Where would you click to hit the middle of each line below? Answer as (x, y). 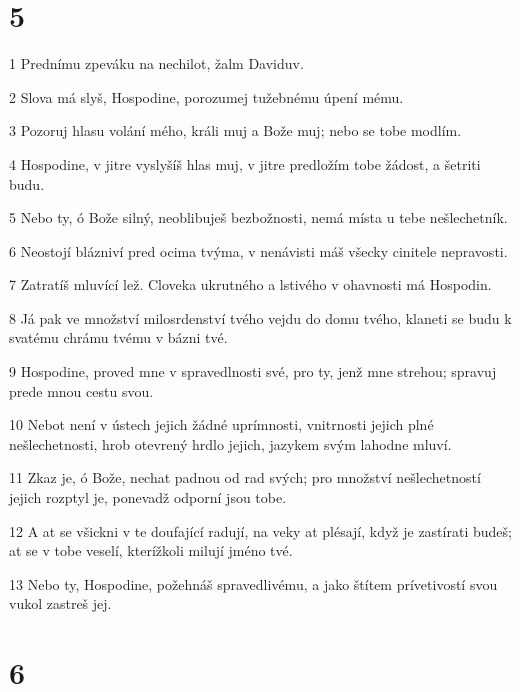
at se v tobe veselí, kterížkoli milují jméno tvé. (151, 550)
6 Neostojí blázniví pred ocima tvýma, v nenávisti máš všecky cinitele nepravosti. (258, 250)
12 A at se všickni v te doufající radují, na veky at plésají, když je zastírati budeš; (260, 530)
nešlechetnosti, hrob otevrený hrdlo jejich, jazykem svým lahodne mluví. (230, 443)
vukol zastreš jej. (60, 603)
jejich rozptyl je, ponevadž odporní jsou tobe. (148, 497)
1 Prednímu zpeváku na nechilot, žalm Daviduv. (156, 63)
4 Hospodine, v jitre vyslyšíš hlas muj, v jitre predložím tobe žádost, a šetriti (245, 163)
